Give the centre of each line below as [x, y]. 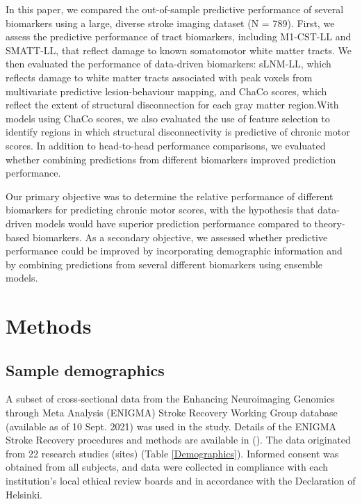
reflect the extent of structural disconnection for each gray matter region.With [172, 105]
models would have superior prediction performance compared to [173, 223]
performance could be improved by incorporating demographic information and [174, 251]
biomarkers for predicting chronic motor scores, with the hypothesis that [160, 210]
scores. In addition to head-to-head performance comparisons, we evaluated [166, 145]
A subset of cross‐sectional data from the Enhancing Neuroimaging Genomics [170, 399]
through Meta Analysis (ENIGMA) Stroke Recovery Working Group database [172, 413]
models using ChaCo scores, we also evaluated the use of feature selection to [168, 118]
